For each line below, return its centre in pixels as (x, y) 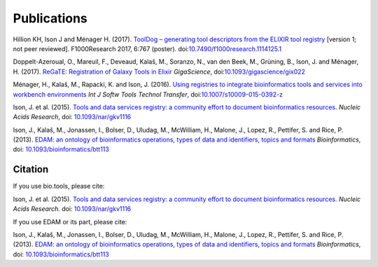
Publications (50, 18)
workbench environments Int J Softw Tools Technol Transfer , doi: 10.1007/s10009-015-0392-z (148, 94)
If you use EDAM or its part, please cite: (70, 221)
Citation (31, 169)
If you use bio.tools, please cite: (59, 186)
